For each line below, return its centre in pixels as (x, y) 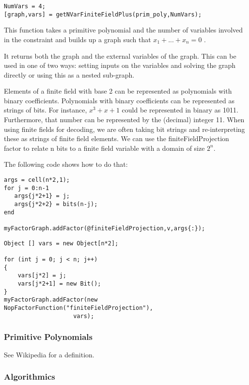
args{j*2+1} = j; (42, 196)
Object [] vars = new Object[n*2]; (61, 243)
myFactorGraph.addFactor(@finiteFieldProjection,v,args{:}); (105, 228)
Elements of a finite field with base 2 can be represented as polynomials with (118, 91)
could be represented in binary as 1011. (180, 110)
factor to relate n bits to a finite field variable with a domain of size (104, 148)
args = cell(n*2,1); (37, 180)
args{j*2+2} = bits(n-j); (56, 204)
